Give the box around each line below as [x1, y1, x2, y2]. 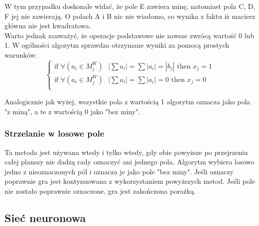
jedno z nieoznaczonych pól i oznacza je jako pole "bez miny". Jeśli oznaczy [4, 166, 234, 176]
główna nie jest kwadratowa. [4, 20, 91, 31]
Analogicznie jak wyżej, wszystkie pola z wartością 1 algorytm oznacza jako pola [4, 96, 251, 107]
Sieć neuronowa [4, 210, 86, 225]
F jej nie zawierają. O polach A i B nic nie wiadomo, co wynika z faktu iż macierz [4, 10, 255, 21]
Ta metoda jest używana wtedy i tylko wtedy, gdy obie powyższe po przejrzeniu [4, 147, 248, 157]
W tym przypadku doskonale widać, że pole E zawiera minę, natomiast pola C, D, [4, 1, 256, 11]
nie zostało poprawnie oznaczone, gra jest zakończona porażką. [4, 185, 196, 196]
